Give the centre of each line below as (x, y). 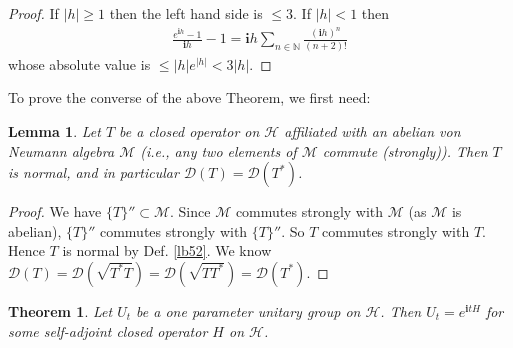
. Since (190, 211)
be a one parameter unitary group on (248, 310)
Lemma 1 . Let (54, 131)
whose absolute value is (79, 63)
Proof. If (33, 13)
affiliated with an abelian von (372, 131)
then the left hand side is (186, 13)
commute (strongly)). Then (405, 150)
